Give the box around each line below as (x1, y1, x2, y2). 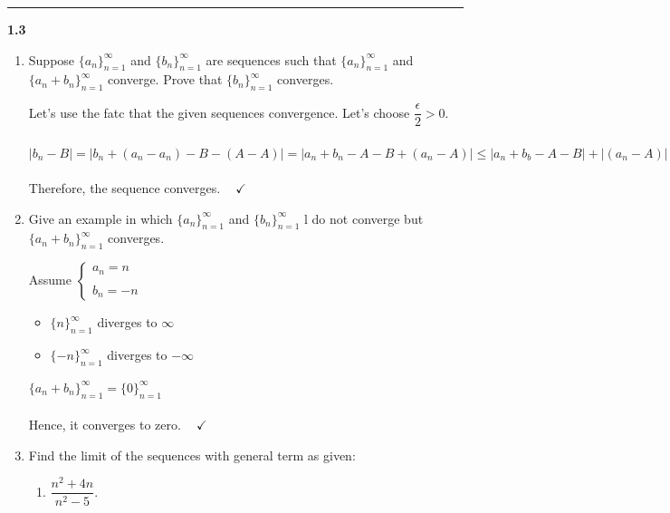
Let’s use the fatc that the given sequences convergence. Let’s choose (28, 102, 410, 121)
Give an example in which (28, 208, 173, 227)
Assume (28, 270, 72, 289)
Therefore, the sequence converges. (28, 179, 221, 198)
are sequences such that (206, 50, 337, 69)
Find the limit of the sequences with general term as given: (28, 445, 356, 464)
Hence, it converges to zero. (28, 415, 181, 434)
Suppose (28, 50, 75, 69)
